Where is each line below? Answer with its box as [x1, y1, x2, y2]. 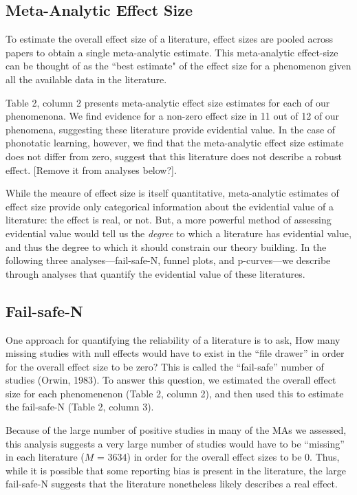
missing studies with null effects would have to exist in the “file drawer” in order [6, 346, 345, 360]
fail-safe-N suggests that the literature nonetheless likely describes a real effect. [6, 476, 338, 491]
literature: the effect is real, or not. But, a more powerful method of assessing [6, 212, 332, 227]
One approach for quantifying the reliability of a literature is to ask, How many [6, 332, 340, 346]
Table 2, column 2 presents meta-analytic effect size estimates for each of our [6, 95, 330, 109]
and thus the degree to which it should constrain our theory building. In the [6, 239, 327, 254]
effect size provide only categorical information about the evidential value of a [6, 199, 334, 213]
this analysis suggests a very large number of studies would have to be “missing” [6, 436, 345, 450]
